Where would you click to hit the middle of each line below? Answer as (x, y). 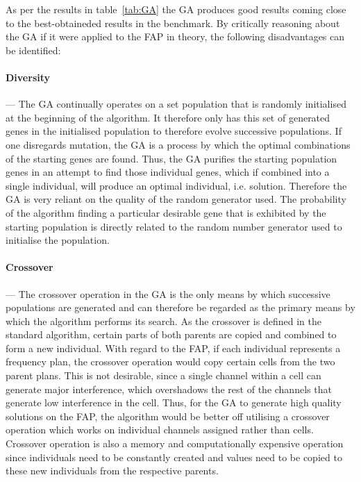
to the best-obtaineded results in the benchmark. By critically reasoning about (173, 23)
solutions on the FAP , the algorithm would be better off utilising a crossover (168, 416)
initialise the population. (58, 240)
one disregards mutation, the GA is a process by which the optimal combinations (178, 144)
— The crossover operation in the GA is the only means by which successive (168, 293)
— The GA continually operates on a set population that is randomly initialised (176, 104)
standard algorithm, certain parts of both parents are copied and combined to (171, 334)
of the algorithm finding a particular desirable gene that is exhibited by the (166, 212)
